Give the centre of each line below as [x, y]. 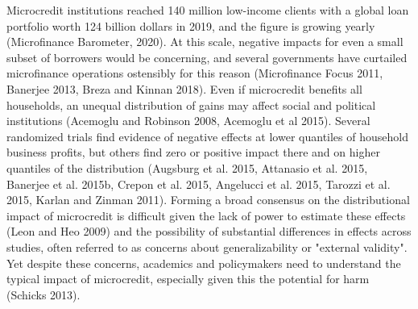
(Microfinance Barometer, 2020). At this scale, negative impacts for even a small [205, 42]
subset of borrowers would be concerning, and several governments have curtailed [207, 57]
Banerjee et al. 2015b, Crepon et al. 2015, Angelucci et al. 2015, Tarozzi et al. [199, 184]
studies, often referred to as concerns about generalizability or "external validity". [207, 246]
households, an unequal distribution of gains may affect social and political [191, 104]
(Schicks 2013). [43, 294]
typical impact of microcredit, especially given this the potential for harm [188, 279]
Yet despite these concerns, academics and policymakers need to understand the [204, 263]
